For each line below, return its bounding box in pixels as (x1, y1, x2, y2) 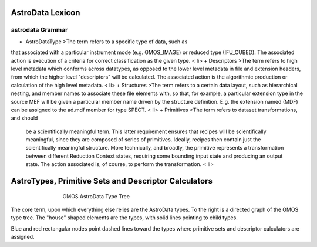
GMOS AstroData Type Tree (62, 192, 130, 199)
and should (11, 114, 38, 121)
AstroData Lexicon (11, 8, 80, 18)
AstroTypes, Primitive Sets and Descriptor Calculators (11, 176, 213, 186)
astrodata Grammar (11, 26, 68, 34)
